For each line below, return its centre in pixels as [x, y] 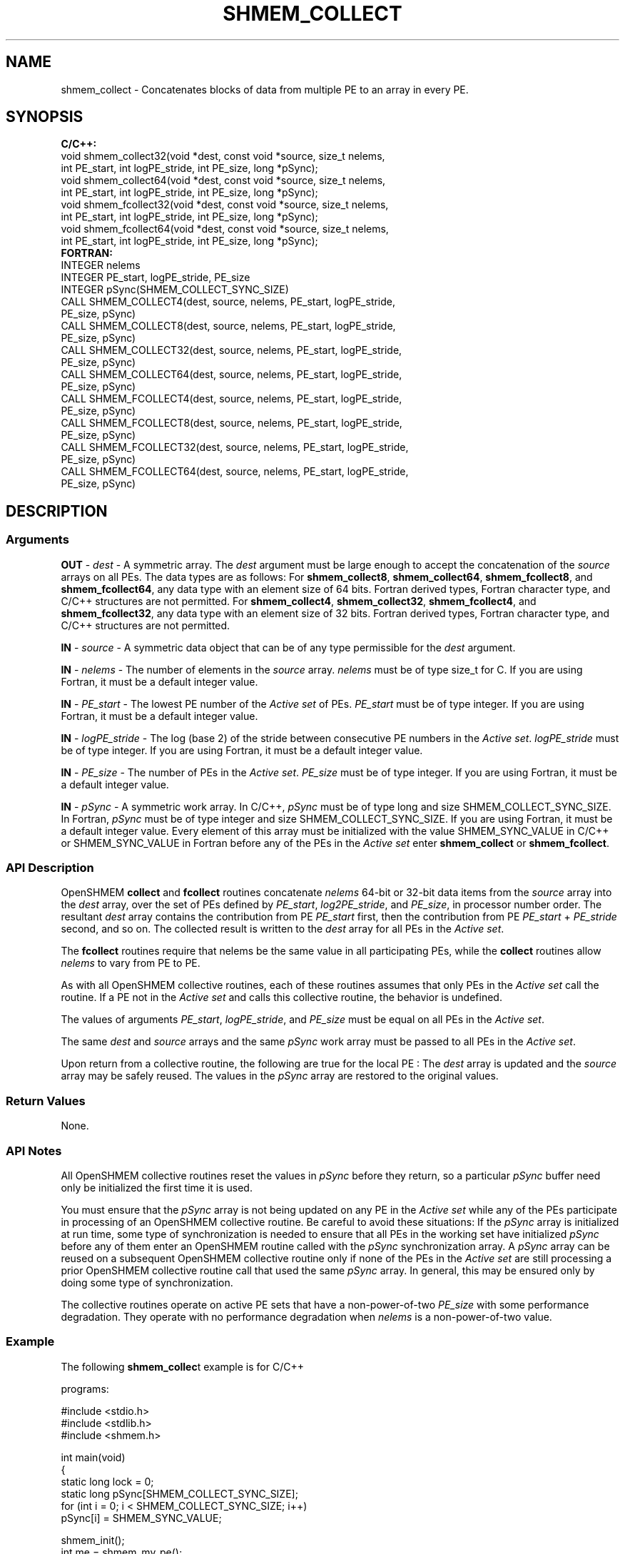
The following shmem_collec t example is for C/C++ [182, 1366]
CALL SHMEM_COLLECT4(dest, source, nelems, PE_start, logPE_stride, [228, 302]
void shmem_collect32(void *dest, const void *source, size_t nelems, [223, 156]
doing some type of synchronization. [147, 1282]
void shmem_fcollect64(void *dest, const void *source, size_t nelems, [225, 229]
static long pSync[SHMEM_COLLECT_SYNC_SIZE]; [179, 1493]
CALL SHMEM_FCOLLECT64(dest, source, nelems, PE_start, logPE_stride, [235, 472]
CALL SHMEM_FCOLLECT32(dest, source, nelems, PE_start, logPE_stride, [235, 447]
